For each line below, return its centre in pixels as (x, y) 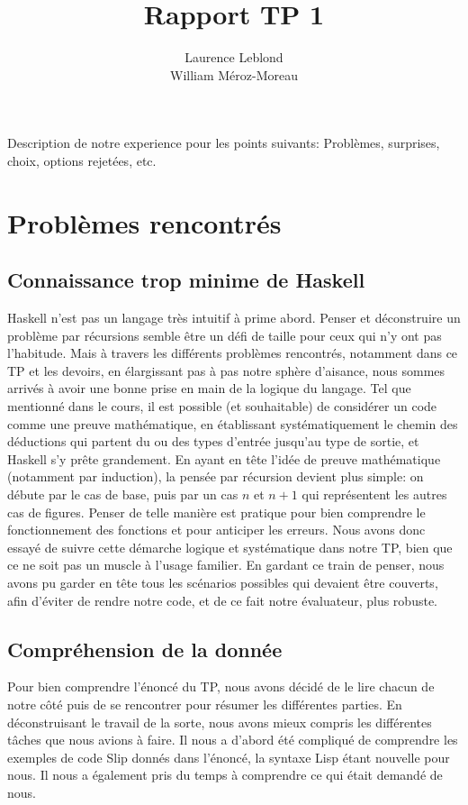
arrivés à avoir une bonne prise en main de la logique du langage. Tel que (209, 388)
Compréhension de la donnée (145, 649)
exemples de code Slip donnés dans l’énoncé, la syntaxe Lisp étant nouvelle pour (229, 757)
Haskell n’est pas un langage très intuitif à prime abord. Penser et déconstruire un (234, 318)
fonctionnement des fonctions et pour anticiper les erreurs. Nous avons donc (216, 530)
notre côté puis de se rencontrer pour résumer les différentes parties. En (205, 704)
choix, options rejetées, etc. (82, 160)
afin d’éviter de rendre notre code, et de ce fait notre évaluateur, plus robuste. (222, 600)
